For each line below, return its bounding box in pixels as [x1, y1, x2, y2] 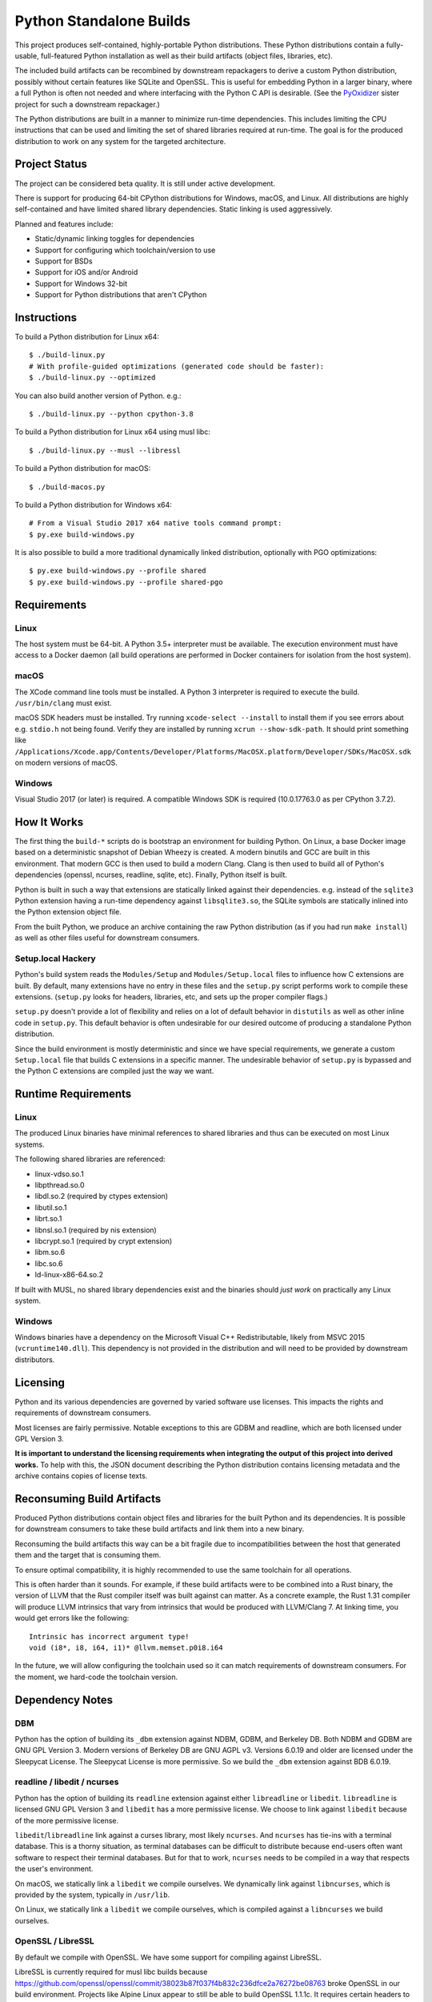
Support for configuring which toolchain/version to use [34, 245, 216, 255]
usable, [14, 50, 39, 60]
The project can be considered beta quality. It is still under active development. [14, 179, 276, 188]
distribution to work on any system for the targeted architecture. [14, 136, 226, 146]
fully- [386, 40, 404, 50]
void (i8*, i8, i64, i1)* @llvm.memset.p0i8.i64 [29, 1642, 223, 1652]
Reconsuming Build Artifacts [14, 1492, 162, 1506]
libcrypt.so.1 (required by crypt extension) [34, 1236, 173, 1245]
